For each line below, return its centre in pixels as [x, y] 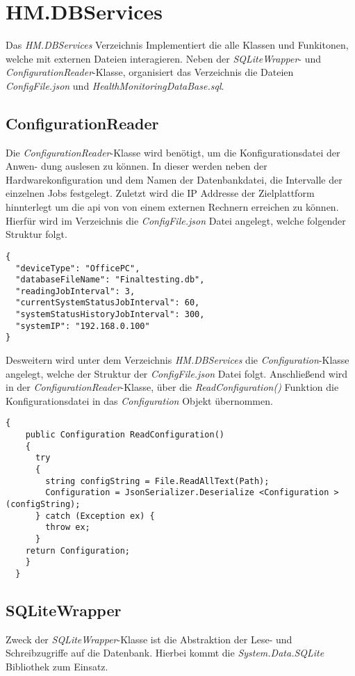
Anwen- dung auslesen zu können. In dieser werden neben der [137, 166]
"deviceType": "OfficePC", [78, 268]
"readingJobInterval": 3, [75, 291]
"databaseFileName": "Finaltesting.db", [110, 280]
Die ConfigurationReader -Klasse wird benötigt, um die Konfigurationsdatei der [173, 152]
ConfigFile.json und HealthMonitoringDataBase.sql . [115, 85]
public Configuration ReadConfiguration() [125, 435]
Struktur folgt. [36, 234]
